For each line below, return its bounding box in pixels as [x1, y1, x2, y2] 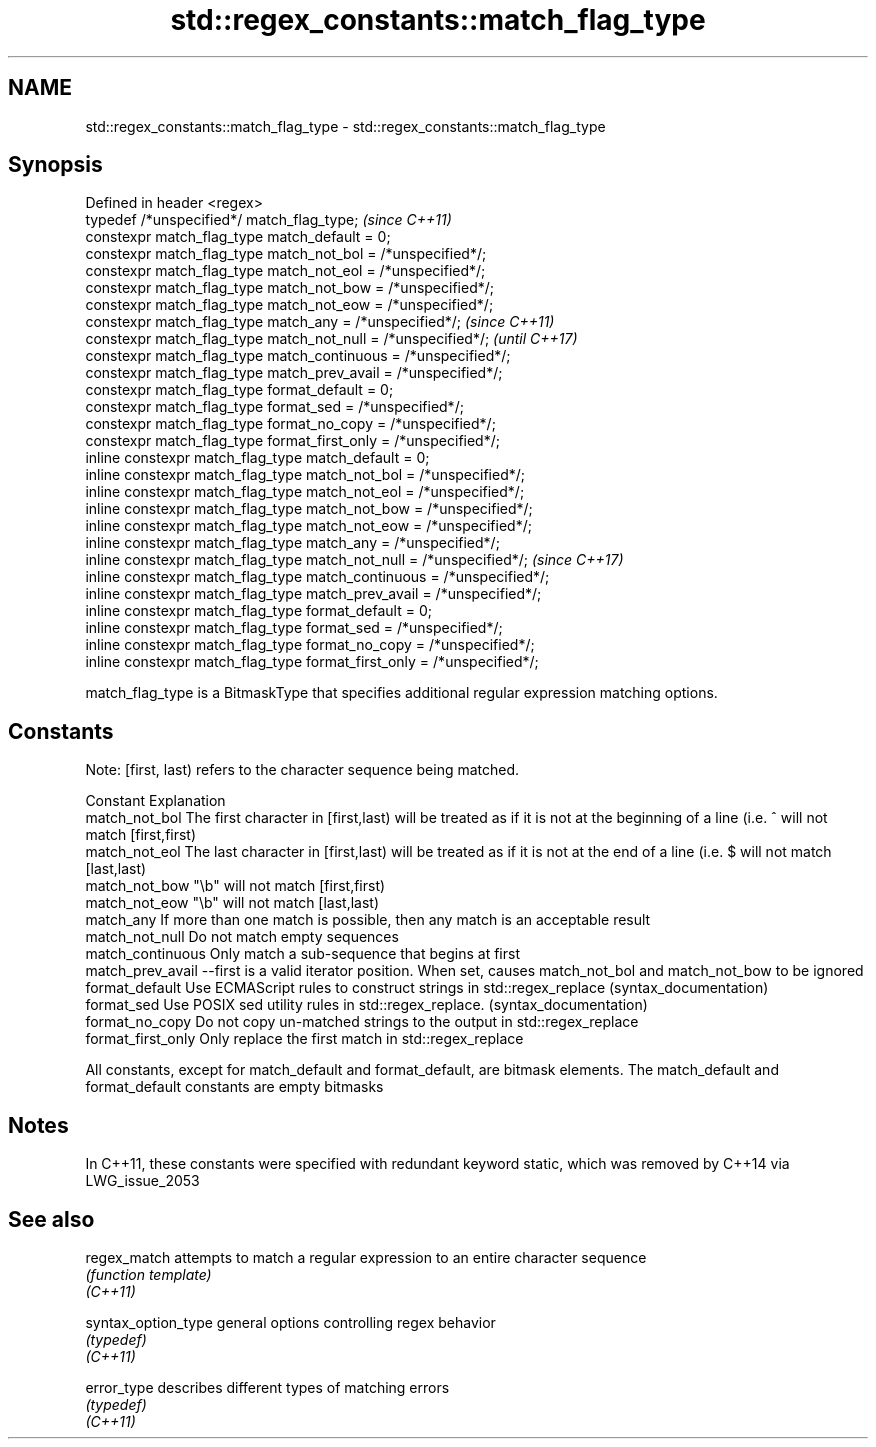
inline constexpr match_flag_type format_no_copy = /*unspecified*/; [85, 636, 535, 654]
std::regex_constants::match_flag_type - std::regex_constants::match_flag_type [85, 117, 606, 135]
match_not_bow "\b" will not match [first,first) [85, 877, 386, 895]
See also [8, 1206, 95, 1232]
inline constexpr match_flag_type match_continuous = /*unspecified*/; [85, 568, 550, 586]
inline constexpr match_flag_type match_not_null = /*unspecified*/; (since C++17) [85, 551, 624, 569]
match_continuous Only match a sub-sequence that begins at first [85, 945, 520, 963]
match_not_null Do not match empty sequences [85, 928, 399, 946]
